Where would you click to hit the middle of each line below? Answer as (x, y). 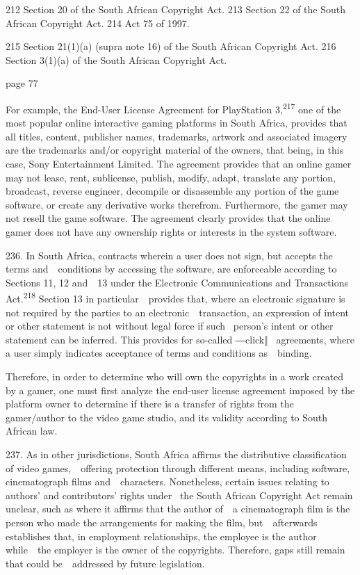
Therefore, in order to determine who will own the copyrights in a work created (175, 376)
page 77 (22, 83)
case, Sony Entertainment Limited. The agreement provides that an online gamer (179, 163)
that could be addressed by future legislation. (105, 563)
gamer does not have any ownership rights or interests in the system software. (171, 231)
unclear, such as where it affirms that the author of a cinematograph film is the (178, 509)
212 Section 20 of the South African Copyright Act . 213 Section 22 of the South (175, 9)
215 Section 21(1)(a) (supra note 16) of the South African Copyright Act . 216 (171, 46)
